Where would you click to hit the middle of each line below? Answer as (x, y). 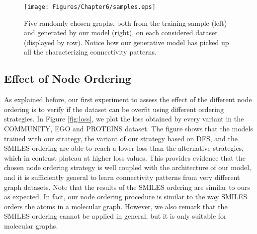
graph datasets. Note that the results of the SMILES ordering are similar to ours (127, 187)
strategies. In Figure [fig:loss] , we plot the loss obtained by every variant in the (124, 119)
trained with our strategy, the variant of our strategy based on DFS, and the (121, 138)
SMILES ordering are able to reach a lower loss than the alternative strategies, (124, 148)
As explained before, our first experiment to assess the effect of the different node (128, 99)
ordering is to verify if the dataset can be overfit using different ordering (114, 109)
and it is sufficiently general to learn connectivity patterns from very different (122, 177)
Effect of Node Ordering (68, 79)
